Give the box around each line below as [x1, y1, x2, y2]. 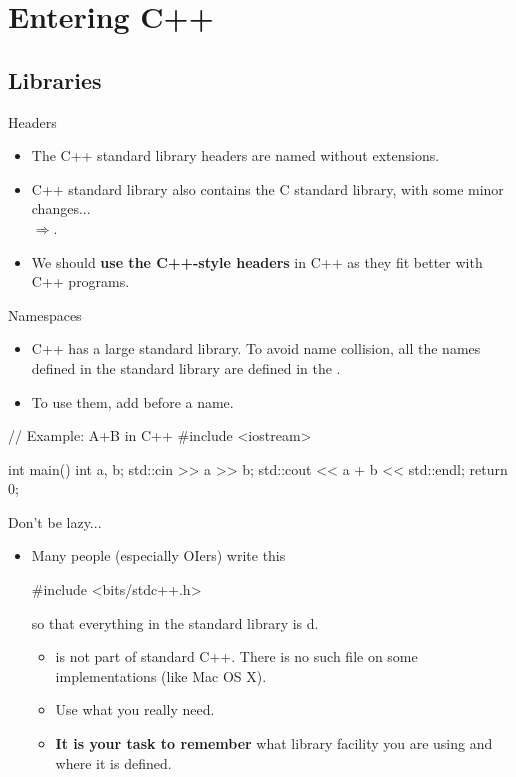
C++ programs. [31, 271, 130, 292]
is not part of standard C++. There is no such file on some [55, 646, 418, 667]
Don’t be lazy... [8, 511, 102, 532]
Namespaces [8, 304, 82, 325]
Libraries [8, 64, 102, 95]
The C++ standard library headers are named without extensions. [31, 145, 440, 166]
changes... [31, 198, 91, 219]
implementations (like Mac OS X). [55, 665, 267, 686]
